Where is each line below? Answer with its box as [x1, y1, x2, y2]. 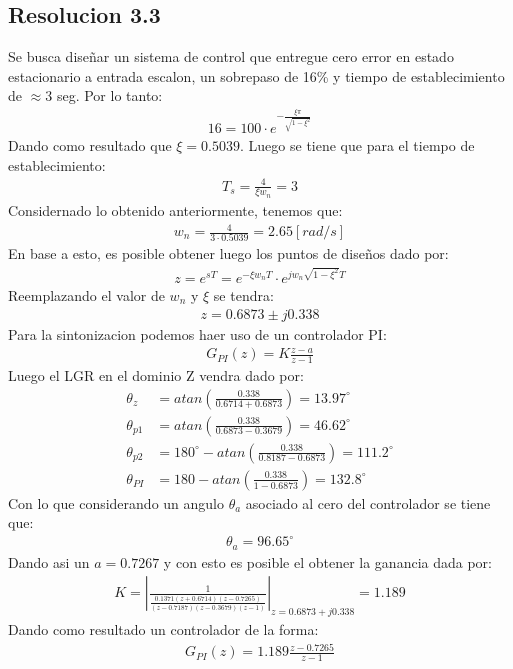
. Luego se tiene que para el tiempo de [240, 134, 475, 155]
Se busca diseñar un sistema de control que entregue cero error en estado [8, 46, 454, 67]
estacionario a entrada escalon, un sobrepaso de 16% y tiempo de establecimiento [8, 65, 505, 86]
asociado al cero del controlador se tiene [245, 492, 491, 513]
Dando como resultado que [8, 134, 172, 155]
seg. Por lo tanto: [56, 85, 163, 106]
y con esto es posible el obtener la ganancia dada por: [163, 551, 492, 572]
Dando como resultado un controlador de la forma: [8, 619, 319, 640]
